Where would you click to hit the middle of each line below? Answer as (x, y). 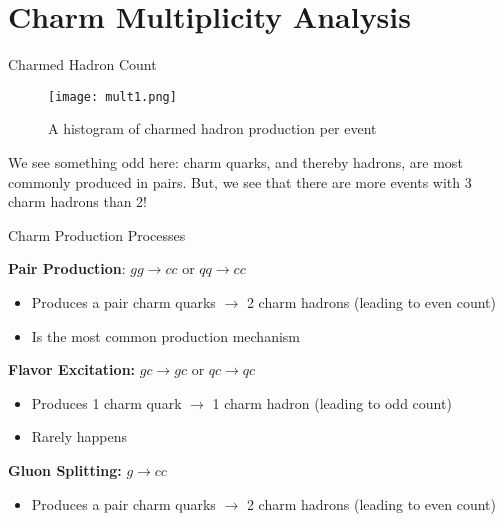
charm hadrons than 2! (78, 201)
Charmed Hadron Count (82, 64)
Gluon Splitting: (65, 469)
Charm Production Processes (97, 234)
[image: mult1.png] (112, 96)
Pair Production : (67, 268)
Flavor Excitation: (72, 369)
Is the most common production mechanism (165, 335)
